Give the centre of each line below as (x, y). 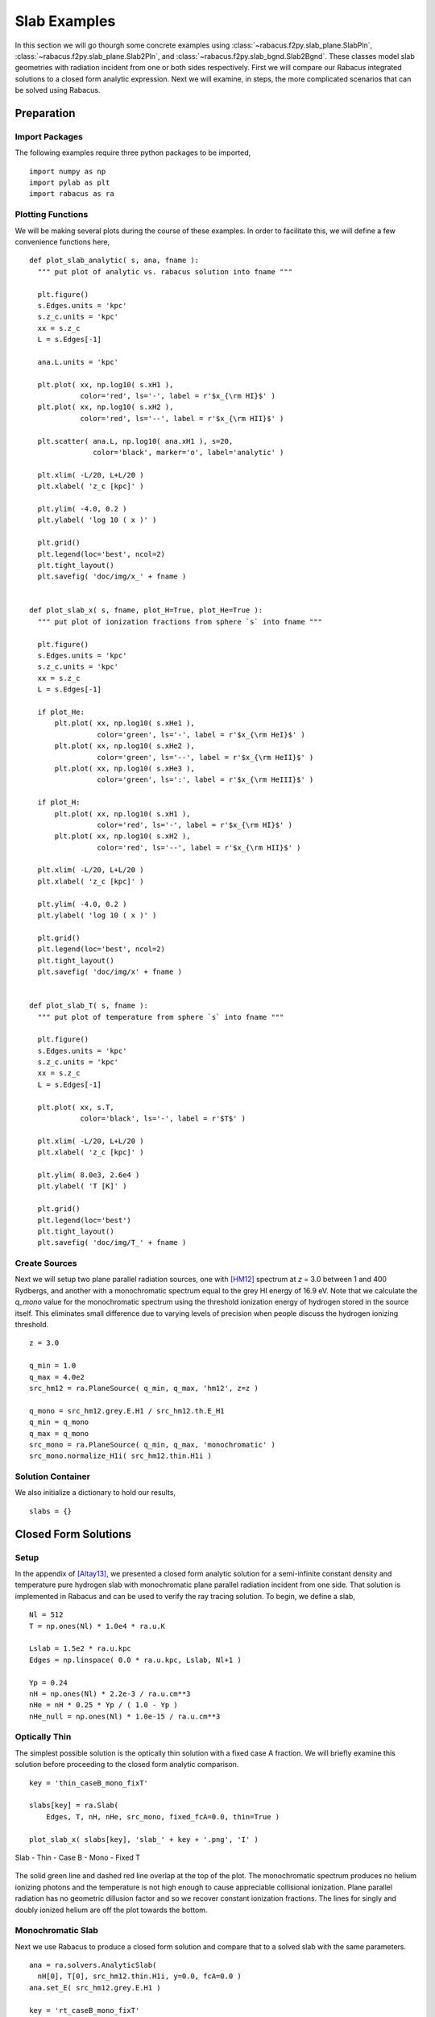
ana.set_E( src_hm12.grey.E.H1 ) (95, 1988)
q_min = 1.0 (53, 1366)
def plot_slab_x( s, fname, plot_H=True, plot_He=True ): (146, 610)
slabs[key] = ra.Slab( (74, 1806)
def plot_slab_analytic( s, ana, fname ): (114, 261)
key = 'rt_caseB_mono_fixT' (85, 2010)
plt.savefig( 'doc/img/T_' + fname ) (112, 1243)
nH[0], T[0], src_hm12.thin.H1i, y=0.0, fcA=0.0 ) (139, 1976)
